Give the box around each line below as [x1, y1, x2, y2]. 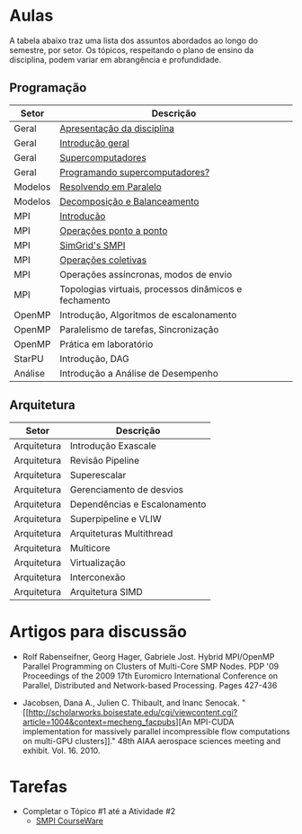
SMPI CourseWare [35, 815, 104, 827]
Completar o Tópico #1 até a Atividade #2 [22, 806, 176, 817]
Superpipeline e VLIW [70, 512, 162, 525]
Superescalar [70, 468, 127, 481]
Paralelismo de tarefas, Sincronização [59, 323, 219, 335]
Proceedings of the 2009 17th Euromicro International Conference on [22, 670, 279, 681]
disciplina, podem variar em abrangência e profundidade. [9, 54, 222, 65]
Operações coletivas [59, 253, 147, 266]
